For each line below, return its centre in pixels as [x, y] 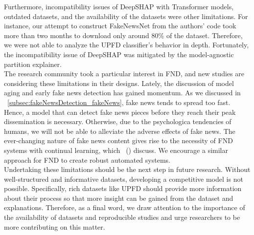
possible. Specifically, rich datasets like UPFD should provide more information [123, 188]
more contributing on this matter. [55, 226]
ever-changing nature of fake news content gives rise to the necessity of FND [118, 140]
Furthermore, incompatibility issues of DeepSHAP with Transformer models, [119, 6]
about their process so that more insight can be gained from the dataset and [119, 198]
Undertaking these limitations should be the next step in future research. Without [127, 169]
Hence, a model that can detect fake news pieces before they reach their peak [120, 112]
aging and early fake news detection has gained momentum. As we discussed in [122, 93]
